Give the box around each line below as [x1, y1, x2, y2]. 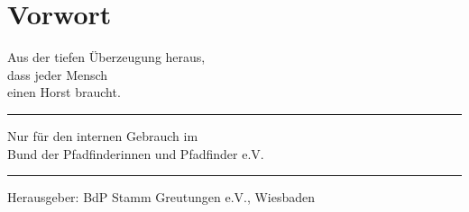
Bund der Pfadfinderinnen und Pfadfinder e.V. [7, 144, 264, 163]
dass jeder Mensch [7, 65, 108, 84]
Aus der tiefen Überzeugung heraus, [7, 48, 206, 66]
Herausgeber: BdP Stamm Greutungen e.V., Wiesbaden [7, 188, 316, 207]
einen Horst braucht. [7, 83, 121, 102]
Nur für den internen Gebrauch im [7, 126, 198, 145]
